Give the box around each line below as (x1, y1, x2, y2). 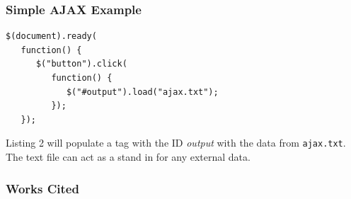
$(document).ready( (6, 31, 97, 42)
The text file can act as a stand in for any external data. (6, 149, 251, 164)
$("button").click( (35, 59, 127, 69)
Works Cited (6, 179, 79, 197)
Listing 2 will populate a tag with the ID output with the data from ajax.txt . (6, 135, 346, 150)
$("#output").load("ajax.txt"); (66, 86, 219, 97)
